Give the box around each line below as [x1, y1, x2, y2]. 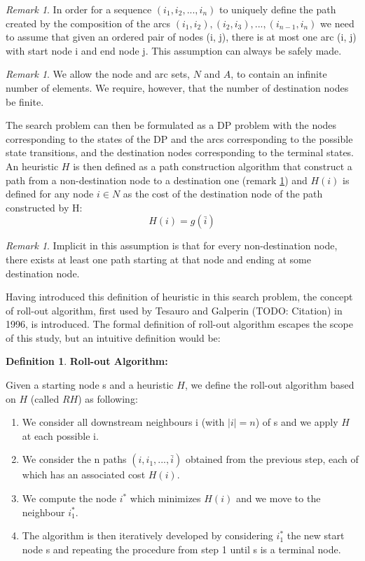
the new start [287, 528, 345, 543]
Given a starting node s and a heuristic [6, 378, 174, 392]
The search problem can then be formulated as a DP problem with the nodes [6, 118, 337, 132]
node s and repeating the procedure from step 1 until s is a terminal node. [22, 541, 341, 556]
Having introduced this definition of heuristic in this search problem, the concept [6, 289, 353, 304]
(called [30, 391, 60, 406]
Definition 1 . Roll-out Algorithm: [6, 354, 168, 368]
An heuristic [6, 158, 59, 173]
